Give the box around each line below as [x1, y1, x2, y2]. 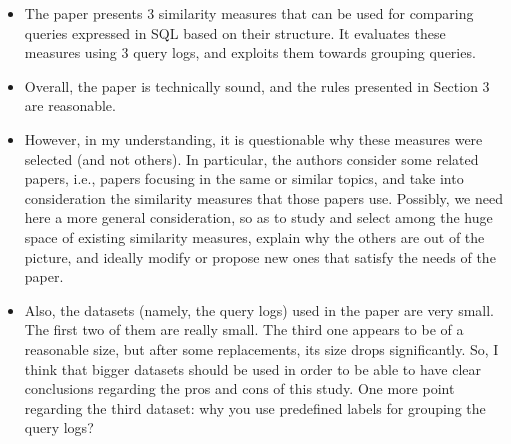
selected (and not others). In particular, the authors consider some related [24, 148, 479, 169]
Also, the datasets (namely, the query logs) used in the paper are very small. [24, 299, 495, 320]
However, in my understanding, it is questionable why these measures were [24, 128, 483, 149]
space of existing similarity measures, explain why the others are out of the [24, 226, 485, 247]
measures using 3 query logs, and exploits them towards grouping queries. [24, 42, 476, 63]
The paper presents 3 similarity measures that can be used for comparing [24, 3, 474, 23]
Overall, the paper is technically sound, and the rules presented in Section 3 [24, 75, 490, 96]
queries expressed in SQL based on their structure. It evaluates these [24, 22, 446, 43]
